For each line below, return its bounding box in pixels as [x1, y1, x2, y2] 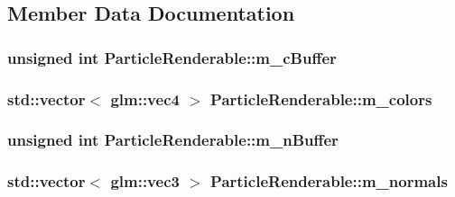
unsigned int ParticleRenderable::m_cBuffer [7, 46, 337, 68]
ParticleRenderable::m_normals [210, 170, 448, 193]
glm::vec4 [110, 87, 180, 110]
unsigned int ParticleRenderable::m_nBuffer [7, 129, 339, 151]
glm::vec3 [110, 170, 180, 193]
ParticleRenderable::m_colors [210, 87, 432, 110]
